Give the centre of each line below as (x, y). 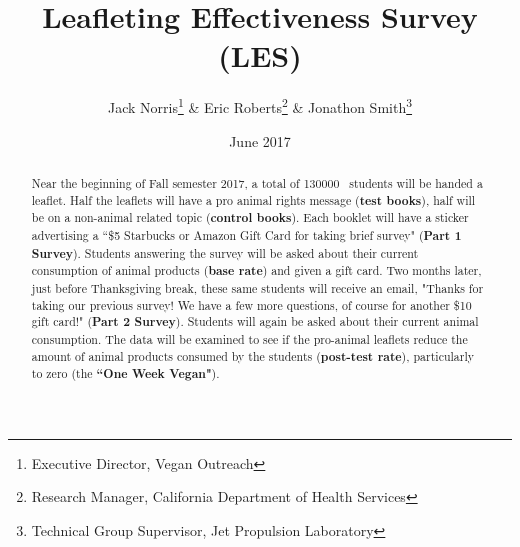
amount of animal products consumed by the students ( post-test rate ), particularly (253, 356)
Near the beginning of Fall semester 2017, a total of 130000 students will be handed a (257, 182)
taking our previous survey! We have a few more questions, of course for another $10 (251, 304)
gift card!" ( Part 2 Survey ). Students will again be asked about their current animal (255, 322)
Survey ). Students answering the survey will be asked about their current (225, 253)
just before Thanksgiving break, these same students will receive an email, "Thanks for (257, 287)
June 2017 (260, 140)
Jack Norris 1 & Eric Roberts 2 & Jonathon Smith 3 (260, 105)
